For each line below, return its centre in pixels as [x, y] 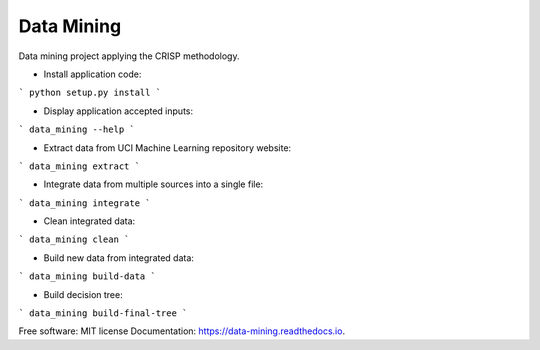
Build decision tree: [83, 294]
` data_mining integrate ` [84, 203]
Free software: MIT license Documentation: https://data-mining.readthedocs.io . [181, 331]
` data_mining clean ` [74, 239]
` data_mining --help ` [76, 129]
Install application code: [92, 74]
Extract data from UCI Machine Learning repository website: [167, 147]
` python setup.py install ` [90, 93]
